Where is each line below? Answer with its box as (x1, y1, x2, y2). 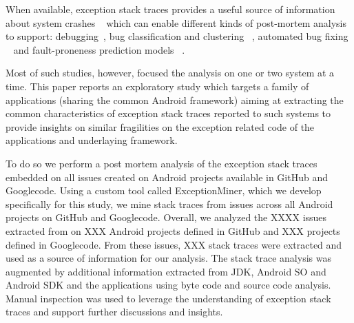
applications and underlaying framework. (6, 133, 178, 147)
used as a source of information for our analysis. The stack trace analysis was (6, 251, 331, 265)
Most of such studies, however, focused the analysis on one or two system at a (6, 65, 335, 80)
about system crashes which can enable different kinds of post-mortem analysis (6, 15, 346, 30)
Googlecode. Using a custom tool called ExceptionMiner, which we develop (6, 183, 322, 198)
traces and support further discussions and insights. (6, 304, 223, 319)
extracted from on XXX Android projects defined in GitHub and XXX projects (6, 223, 340, 238)
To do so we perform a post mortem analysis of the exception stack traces (6, 156, 317, 170)
